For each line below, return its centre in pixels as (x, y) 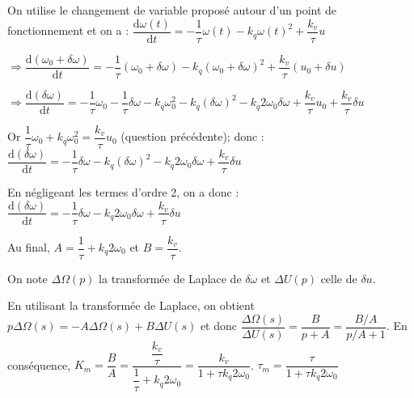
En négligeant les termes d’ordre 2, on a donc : (123, 191)
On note (27, 278)
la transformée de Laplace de (170, 278)
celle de (339, 278)
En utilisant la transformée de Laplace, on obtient (131, 305)
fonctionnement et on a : (68, 30)
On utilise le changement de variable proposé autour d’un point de (172, 10)
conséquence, (39, 364)
